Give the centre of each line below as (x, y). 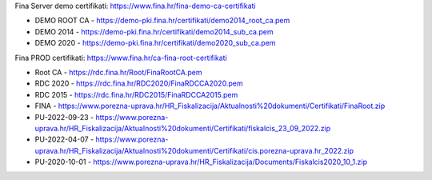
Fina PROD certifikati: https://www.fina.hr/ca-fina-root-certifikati (121, 58)
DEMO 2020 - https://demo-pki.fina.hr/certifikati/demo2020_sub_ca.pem (155, 43)
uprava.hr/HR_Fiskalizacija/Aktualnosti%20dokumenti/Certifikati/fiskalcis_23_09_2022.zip (183, 128)
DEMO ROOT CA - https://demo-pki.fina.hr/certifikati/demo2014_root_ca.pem (162, 21)
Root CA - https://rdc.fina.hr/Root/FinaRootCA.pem (118, 72)
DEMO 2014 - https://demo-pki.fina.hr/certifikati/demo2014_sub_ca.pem (154, 31)
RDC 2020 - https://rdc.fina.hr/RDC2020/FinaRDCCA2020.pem (139, 83)
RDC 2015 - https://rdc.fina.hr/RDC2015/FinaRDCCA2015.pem (136, 94)
